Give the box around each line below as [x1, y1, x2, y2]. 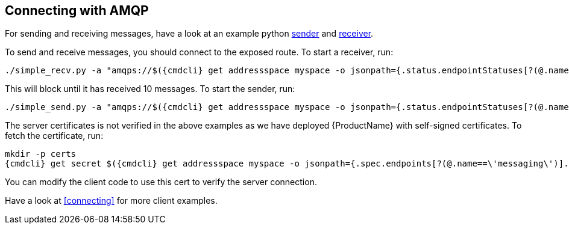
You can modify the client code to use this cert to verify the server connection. [5, 177, 317, 188]
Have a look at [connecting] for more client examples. [5, 195, 218, 206]
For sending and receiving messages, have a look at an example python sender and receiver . [5, 28, 374, 39]
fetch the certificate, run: [5, 130, 104, 141]
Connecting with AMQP [5, 3, 149, 18]
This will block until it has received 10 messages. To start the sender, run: [5, 84, 295, 94]
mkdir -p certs [5, 149, 77, 159]
